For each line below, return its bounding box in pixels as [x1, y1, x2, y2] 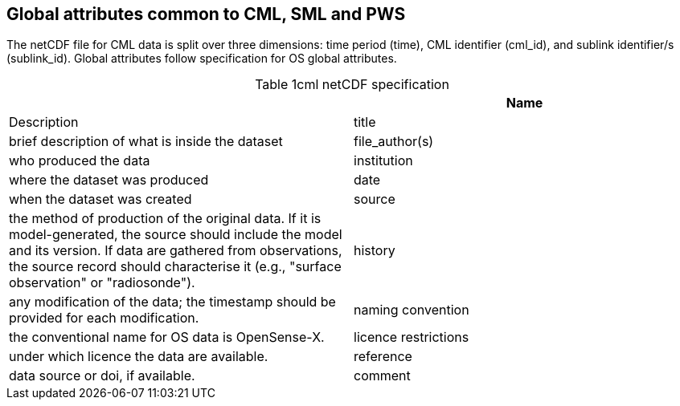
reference [354, 348, 412, 365]
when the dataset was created [9, 191, 192, 208]
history [354, 242, 395, 259]
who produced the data [9, 152, 150, 169]
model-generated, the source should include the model [9, 226, 342, 243]
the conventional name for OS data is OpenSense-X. [9, 329, 325, 346]
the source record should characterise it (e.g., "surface [9, 258, 342, 275]
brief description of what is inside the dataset [9, 133, 283, 150]
